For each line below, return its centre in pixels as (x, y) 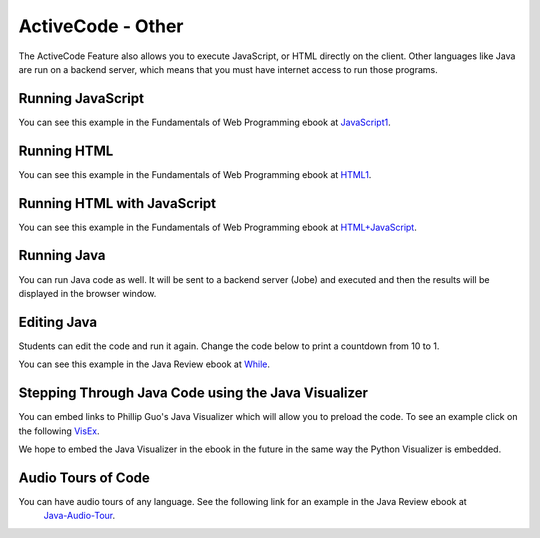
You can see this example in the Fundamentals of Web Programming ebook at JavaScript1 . (204, 122)
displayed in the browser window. (87, 293)
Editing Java (58, 321)
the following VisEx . (59, 431)
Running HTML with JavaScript (117, 203)
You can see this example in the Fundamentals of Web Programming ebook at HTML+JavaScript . (217, 227)
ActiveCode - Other (101, 26)
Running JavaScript (81, 98)
